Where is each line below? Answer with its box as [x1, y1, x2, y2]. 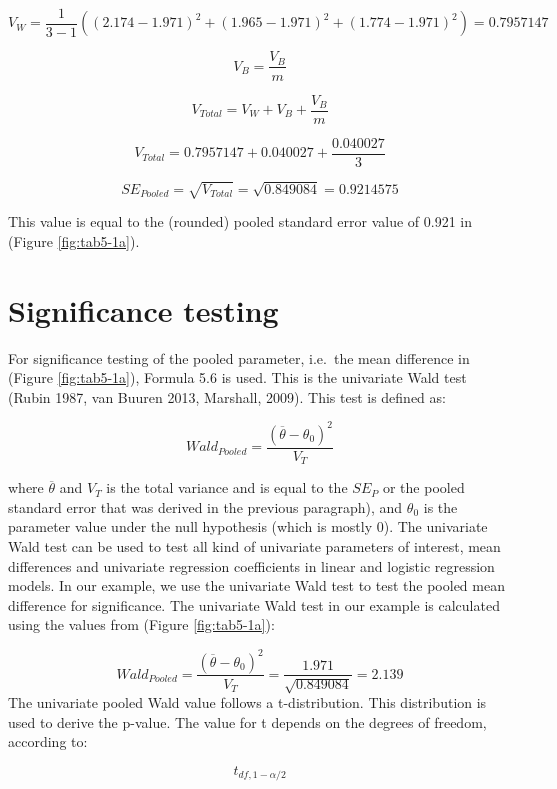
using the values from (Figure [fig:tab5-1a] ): [8, 614, 275, 635]
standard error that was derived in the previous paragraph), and [8, 496, 403, 517]
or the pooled [382, 477, 465, 498]
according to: [8, 731, 88, 752]
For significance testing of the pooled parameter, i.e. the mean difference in [8, 347, 470, 368]
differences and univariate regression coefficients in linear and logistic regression [8, 555, 495, 576]
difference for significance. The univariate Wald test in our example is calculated [8, 594, 500, 615]
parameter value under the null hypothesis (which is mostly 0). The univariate [8, 516, 488, 537]
